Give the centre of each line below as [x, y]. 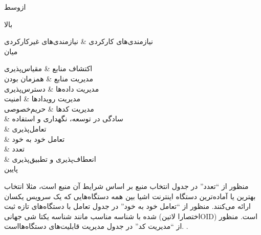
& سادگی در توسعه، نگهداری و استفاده [64, 119]
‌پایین [11, 169]
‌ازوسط [15, 7]
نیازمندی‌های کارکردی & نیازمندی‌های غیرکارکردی [79, 41]
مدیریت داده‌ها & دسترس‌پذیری [52, 88]
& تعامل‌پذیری [25, 128]
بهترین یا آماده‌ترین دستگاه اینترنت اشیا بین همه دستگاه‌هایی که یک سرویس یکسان [130, 196]
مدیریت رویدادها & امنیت [42, 99]
